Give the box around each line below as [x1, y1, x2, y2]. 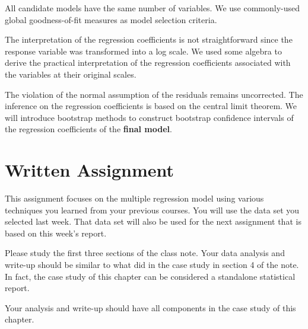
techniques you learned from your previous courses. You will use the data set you [5, 203, 300, 216]
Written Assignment [5, 158, 174, 182]
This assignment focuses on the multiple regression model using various [5, 192, 264, 205]
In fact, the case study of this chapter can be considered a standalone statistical [5, 270, 296, 282]
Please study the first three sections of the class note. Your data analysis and [5, 247, 285, 259]
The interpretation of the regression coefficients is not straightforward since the [5, 33, 293, 46]
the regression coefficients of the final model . [5, 123, 172, 135]
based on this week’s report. [5, 226, 107, 239]
